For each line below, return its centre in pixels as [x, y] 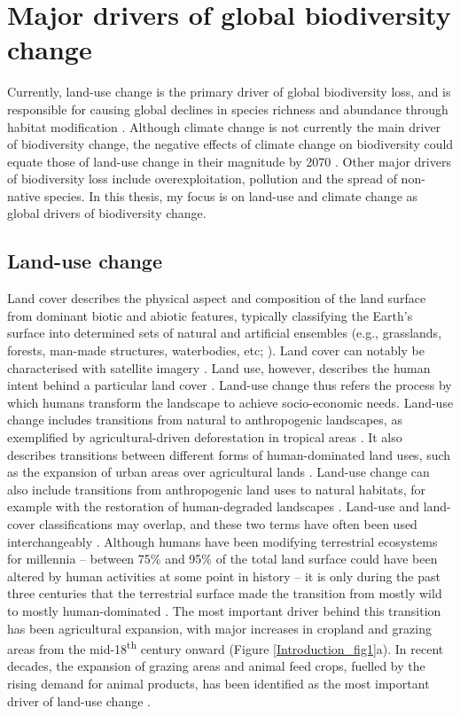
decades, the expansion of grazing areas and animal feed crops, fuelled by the [216, 666]
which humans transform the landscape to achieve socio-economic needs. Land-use [230, 402]
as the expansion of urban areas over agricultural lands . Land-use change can [218, 472]
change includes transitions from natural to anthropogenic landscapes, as [205, 420]
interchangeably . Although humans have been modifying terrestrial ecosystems [222, 541]
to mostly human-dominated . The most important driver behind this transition [224, 610]
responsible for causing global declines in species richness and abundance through [228, 109]
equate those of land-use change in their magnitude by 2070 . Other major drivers [229, 161]
